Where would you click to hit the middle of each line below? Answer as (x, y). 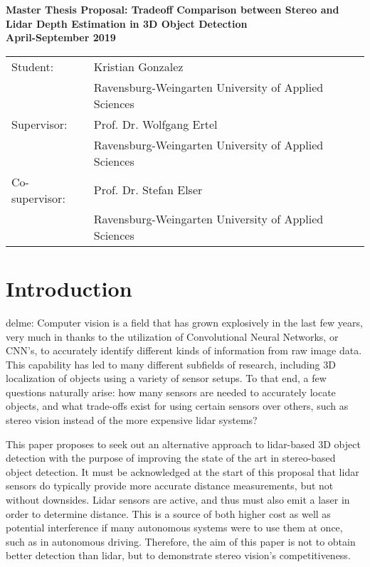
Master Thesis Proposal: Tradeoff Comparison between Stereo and (173, 9)
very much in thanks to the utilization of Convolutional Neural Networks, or (172, 336)
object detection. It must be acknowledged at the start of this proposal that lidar (183, 471)
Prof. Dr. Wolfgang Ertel (155, 124)
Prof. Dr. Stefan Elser (148, 190)
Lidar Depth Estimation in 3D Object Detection (127, 23)
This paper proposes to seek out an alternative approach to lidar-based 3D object (183, 444)
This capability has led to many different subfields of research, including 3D (171, 364)
